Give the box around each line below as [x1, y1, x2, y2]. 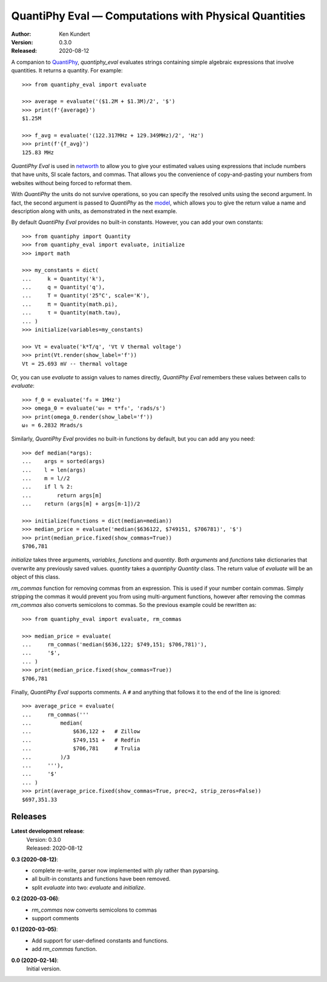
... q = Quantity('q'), [22, 284, 105, 291]
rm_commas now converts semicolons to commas [31, 906, 157, 913]
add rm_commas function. [31, 946, 97, 953]
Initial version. [26, 965, 62, 972]
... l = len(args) [22, 466, 86, 473]
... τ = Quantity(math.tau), [22, 310, 121, 316]
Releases [11, 811, 47, 822]
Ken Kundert [59, 30, 90, 38]
